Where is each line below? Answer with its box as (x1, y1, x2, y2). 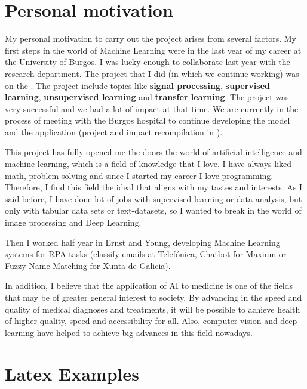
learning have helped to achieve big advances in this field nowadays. (5, 326, 253, 338)
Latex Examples (5, 361, 139, 385)
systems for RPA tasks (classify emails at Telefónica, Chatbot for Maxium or (5, 248, 287, 260)
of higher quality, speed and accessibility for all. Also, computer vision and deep (5, 314, 297, 327)
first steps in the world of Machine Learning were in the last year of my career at (5, 44, 302, 56)
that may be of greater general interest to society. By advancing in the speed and (5, 291, 302, 303)
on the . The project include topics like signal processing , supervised (5, 79, 270, 91)
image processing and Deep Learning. (5, 216, 142, 229)
